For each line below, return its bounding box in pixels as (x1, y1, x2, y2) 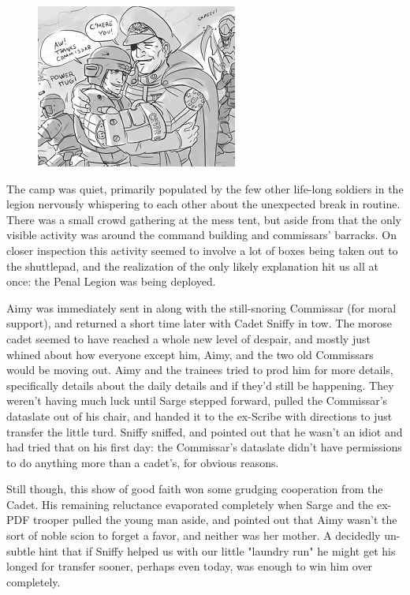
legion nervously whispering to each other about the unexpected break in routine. (6, 196, 401, 212)
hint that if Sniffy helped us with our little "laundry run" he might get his (39, 542, 396, 559)
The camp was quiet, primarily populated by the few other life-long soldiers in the (6, 180, 404, 196)
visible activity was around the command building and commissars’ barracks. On (6, 226, 397, 243)
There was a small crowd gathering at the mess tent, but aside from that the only (6, 211, 401, 227)
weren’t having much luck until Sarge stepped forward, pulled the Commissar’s (6, 392, 388, 409)
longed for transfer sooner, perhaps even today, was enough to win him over (6, 558, 373, 574)
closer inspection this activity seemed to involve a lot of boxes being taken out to (6, 241, 398, 258)
